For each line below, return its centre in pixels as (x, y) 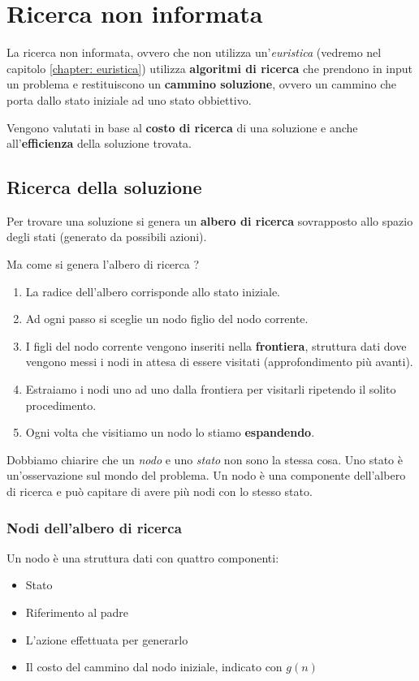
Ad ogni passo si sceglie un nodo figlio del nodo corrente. (167, 319)
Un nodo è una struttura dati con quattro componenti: (143, 557)
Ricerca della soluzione (104, 187)
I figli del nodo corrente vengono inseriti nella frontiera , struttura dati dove (216, 345)
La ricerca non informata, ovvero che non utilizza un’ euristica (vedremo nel (194, 52)
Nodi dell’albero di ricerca (94, 527)
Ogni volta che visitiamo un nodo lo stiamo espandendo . (170, 432)
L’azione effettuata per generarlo (107, 639)
